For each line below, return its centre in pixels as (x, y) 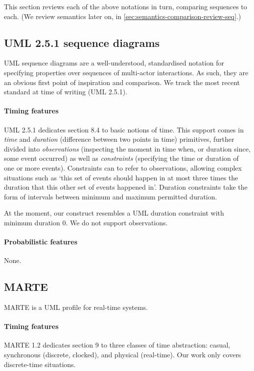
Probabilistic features (41, 242)
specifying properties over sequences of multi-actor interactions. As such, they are (126, 72)
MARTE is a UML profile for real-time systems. (76, 307)
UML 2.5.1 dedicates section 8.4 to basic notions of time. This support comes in (124, 129)
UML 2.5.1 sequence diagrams (82, 42)
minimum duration (32, 222)
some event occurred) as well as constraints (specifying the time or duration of (121, 158)
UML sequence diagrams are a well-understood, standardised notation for (114, 63)
